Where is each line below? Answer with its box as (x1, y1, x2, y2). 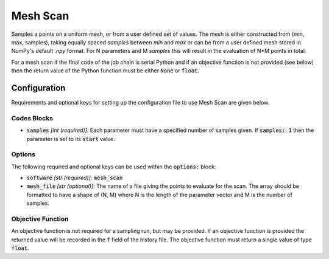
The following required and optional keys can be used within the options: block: (11, 163, 216, 170)
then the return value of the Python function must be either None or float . (11, 67, 199, 74)
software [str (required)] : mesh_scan (26, 174, 123, 182)
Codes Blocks (11, 114, 53, 122)
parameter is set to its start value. (26, 135, 116, 142)
